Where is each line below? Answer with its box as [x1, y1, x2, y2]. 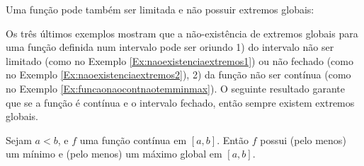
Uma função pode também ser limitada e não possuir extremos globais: [6, 2, 314, 16]
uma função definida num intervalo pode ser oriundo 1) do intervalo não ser [6, 40, 334, 54]
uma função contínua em [79, 132, 187, 147]
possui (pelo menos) [260, 132, 346, 147]
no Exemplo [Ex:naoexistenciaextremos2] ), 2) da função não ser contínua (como [6, 67, 351, 82]
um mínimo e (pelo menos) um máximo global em [6, 146, 222, 161]
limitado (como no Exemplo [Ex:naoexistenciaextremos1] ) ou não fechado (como [6, 53, 353, 68]
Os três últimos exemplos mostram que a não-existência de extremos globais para [6, 25, 358, 40]
